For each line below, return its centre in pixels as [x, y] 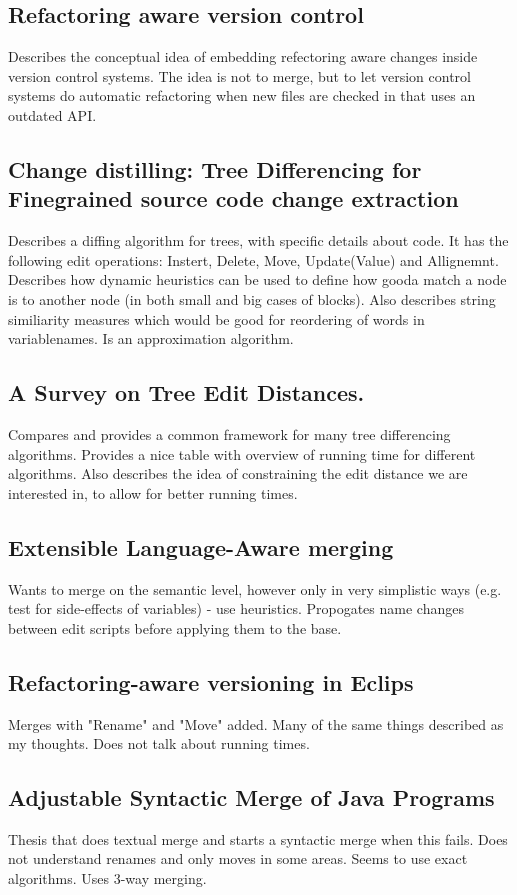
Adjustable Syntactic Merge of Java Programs [251, 797]
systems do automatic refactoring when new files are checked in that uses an [242, 95]
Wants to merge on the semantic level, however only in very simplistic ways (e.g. [255, 588]
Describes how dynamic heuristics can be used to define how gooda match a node [257, 279]
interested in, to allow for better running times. [153, 492]
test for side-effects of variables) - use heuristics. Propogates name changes [236, 608]
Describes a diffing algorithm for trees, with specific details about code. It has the [258, 240]
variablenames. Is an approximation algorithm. [151, 338]
